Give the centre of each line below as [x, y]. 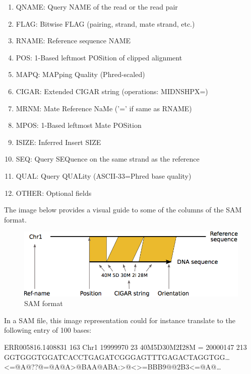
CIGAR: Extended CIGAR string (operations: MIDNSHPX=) [112, 91]
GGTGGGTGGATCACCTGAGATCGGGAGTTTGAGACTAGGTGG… [117, 357]
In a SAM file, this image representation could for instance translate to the [120, 320]
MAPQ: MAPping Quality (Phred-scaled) [80, 74]
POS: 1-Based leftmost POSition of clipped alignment [99, 57]
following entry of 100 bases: [48, 330]
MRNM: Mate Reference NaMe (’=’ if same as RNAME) [104, 108]
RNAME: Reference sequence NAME [73, 41]
